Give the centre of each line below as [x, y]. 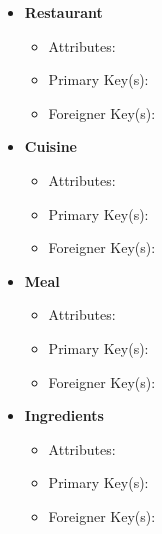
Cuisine [50, 146]
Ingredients [64, 415]
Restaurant [63, 12]
